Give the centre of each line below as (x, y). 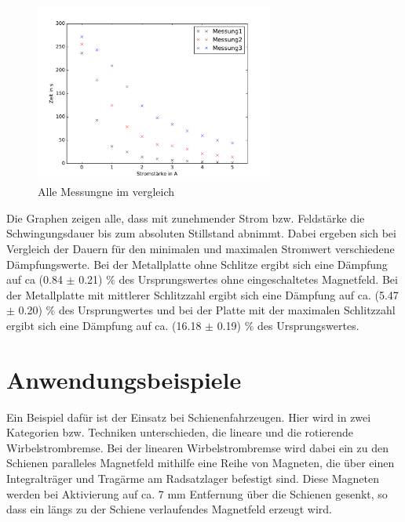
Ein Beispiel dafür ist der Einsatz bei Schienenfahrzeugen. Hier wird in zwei (189, 417)
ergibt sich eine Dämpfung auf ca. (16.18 (104, 325)
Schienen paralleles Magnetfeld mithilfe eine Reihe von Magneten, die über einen (201, 463)
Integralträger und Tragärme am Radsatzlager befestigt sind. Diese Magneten (193, 478)
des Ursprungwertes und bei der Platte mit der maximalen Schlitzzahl (227, 310)
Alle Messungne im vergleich (106, 192)
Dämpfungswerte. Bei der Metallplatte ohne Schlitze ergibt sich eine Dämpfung (197, 264)
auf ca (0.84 (35, 279)
